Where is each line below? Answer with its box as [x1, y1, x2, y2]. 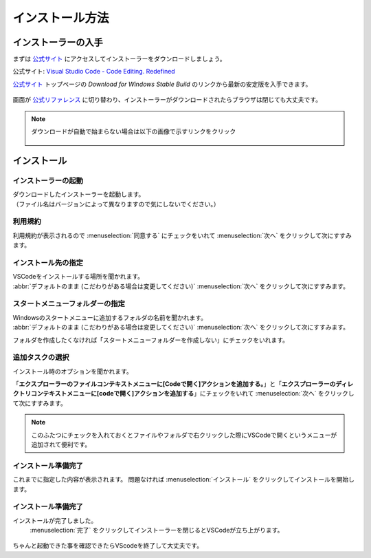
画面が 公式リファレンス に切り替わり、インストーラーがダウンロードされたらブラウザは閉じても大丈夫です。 [12, 96, 322, 104]
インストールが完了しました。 [12, 516, 98, 524]
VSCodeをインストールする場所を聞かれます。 [12, 272, 144, 281]
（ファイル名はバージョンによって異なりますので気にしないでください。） [12, 200, 220, 208]
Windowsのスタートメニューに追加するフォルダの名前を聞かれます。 [12, 313, 207, 321]
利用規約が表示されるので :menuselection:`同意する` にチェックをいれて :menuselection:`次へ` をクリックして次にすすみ [12, 231, 352, 239]
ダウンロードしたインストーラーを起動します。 [12, 190, 145, 199]
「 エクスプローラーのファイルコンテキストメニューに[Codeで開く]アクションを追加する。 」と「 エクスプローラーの [12, 380, 336, 388]
